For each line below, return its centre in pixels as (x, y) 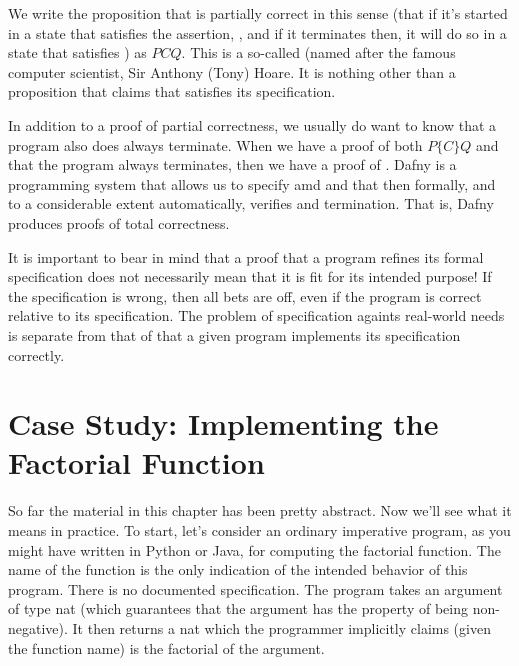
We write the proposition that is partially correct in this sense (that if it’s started (258, 13)
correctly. (36, 354)
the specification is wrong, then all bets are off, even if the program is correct (245, 295)
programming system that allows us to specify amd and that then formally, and (252, 183)
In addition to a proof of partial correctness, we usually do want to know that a (252, 124)
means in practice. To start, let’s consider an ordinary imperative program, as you (259, 530)
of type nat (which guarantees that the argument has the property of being (238, 608)
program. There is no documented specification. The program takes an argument (255, 588)
